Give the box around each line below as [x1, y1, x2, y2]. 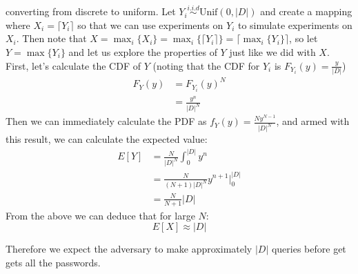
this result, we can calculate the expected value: [6, 132, 208, 146]
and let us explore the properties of [68, 45, 217, 59]
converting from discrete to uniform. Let [6, 4, 176, 19]
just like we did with [229, 45, 316, 59]
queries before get [271, 242, 346, 256]
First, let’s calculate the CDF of [6, 58, 141, 72]
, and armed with [276, 114, 350, 128]
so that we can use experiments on [77, 17, 223, 32]
